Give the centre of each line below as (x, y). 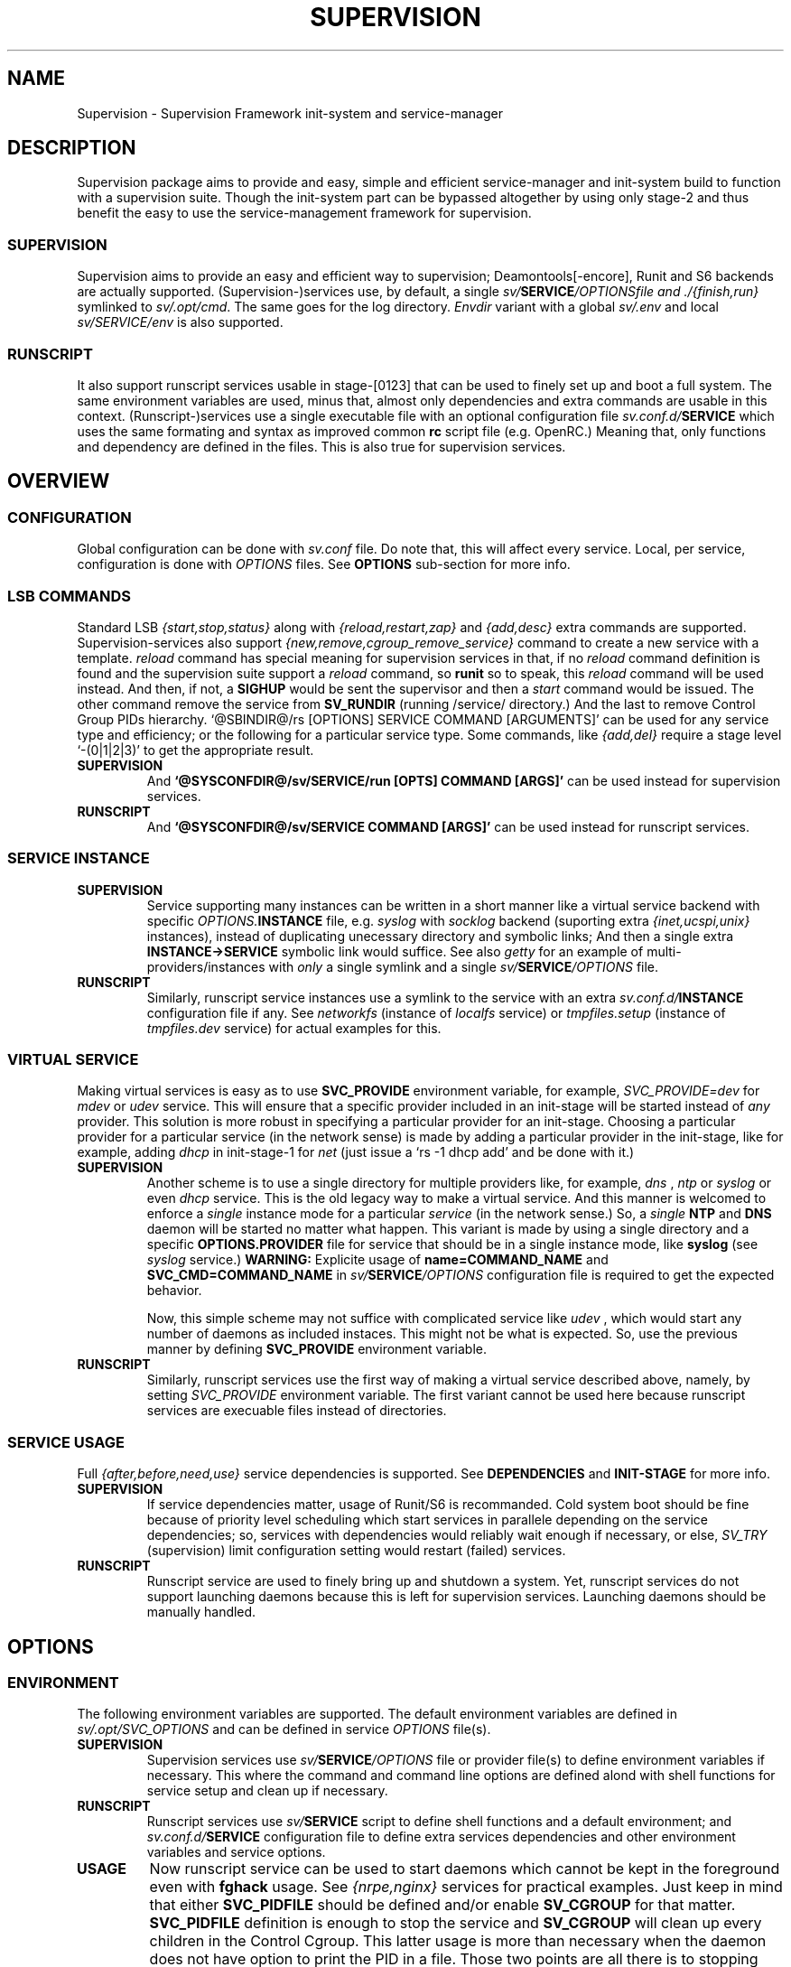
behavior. (174, 1291)
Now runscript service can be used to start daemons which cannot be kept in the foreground (465, 1869)
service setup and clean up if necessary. (267, 1791)
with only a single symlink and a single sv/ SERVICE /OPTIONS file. (464, 966)
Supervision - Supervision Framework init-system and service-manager (290, 113)
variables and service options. (236, 1852)
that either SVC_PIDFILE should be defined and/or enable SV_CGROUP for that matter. (442, 1905)
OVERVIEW (59, 481)
